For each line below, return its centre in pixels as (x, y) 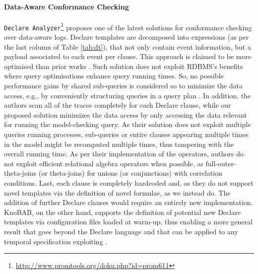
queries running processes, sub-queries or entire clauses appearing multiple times (126, 134)
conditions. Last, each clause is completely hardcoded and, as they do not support (129, 183)
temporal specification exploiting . (56, 241)
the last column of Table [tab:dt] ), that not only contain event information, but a (128, 46)
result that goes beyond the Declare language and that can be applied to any (121, 231)
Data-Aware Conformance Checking (66, 6)
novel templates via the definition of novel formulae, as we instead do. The (117, 192)
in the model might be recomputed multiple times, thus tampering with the (119, 144)
